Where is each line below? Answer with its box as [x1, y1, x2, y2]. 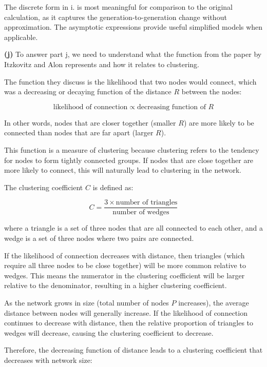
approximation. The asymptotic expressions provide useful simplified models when [4, 22, 263, 32]
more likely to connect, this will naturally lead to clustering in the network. [4, 165, 241, 175]
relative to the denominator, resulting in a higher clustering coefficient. [4, 280, 227, 291]
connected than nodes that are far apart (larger [4, 127, 154, 138]
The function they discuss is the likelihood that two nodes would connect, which [4, 76, 257, 87]
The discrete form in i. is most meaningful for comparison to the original [4, 2, 233, 12]
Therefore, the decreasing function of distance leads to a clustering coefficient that [4, 344, 263, 355]
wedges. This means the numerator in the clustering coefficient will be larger [4, 270, 245, 280]
